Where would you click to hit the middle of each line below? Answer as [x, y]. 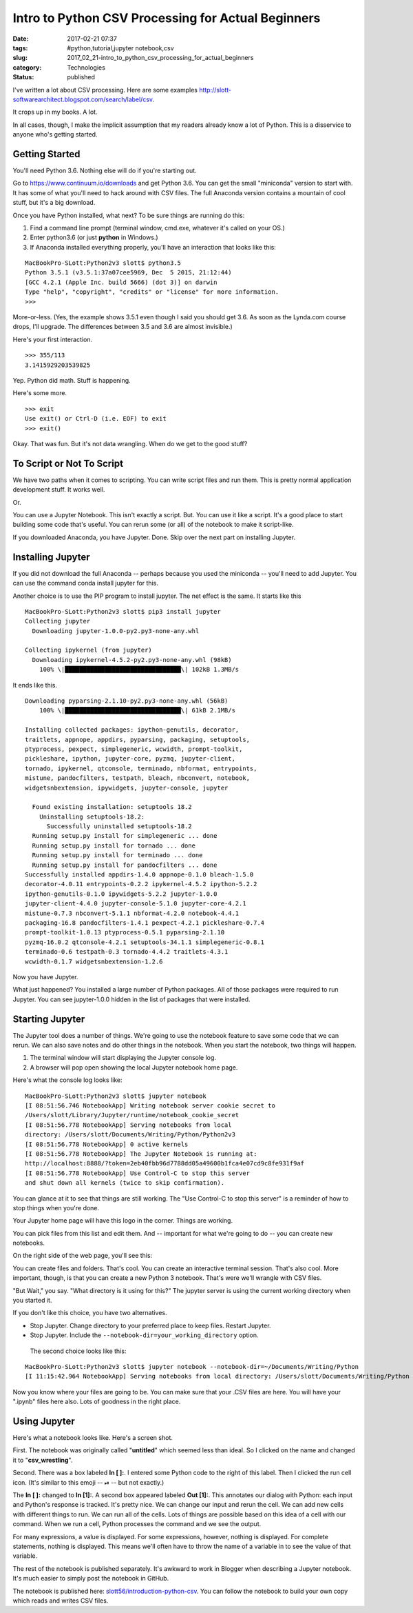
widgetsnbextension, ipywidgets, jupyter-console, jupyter [127, 788]
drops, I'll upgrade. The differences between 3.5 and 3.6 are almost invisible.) [123, 327]
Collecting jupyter [58, 621]
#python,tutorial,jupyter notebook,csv [121, 48]
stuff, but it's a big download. [54, 203]
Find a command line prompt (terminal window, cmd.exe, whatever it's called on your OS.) [157, 228]
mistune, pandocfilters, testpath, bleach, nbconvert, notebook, [138, 778]
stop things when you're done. [56, 1208]
